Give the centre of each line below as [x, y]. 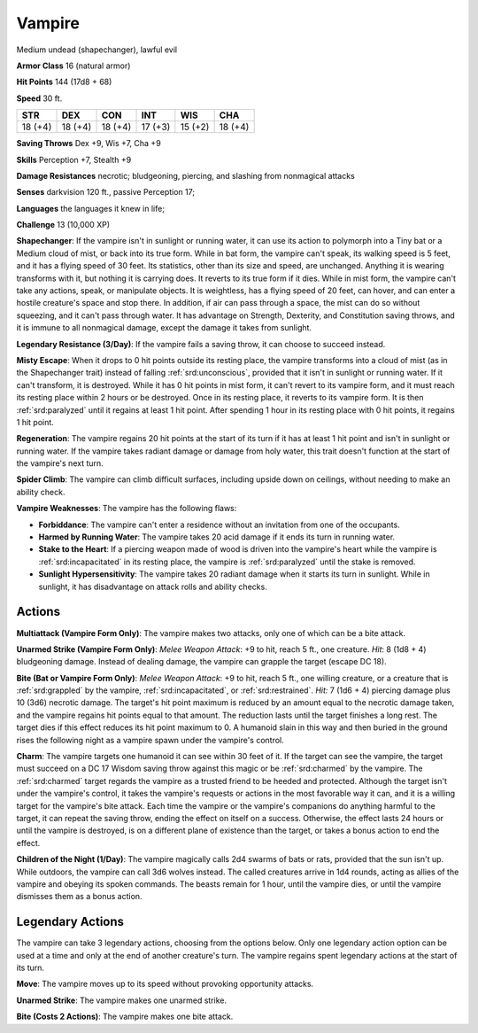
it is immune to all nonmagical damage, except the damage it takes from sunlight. [164, 328]
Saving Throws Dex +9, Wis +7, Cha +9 [89, 144]
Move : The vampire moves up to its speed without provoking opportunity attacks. [165, 984]
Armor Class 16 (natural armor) [73, 66]
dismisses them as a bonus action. [79, 897]
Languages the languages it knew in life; [91, 208]
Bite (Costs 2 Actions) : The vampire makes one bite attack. [125, 1017]
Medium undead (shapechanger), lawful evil [96, 50]
